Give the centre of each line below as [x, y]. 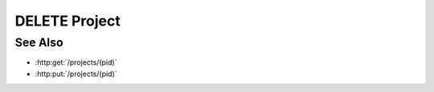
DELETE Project [68, 21]
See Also [39, 42]
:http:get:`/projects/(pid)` [76, 62]
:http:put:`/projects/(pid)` [76, 74]
